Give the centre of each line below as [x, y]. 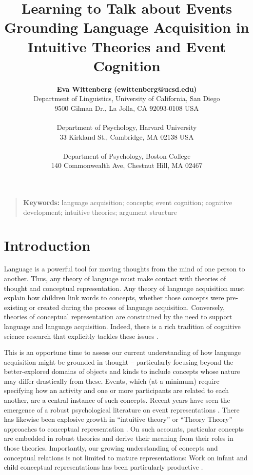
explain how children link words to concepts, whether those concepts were [114, 298]
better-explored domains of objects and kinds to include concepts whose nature [122, 371]
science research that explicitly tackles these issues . [81, 336]
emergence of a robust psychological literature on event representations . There [122, 409]
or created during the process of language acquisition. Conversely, [127, 307]
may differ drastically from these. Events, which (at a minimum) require [112, 381]
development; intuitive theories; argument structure [100, 212]
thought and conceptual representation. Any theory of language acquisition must [124, 288]
